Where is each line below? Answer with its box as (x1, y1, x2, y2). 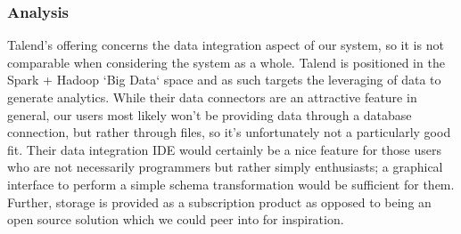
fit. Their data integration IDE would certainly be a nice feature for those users (7, 140, 441, 158)
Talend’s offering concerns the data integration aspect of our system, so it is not (7, 36, 444, 54)
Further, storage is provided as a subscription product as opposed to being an (7, 192, 432, 211)
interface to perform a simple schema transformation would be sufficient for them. (7, 174, 455, 193)
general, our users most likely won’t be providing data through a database (7, 105, 412, 124)
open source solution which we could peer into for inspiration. (7, 210, 344, 229)
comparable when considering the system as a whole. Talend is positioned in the (7, 52, 445, 71)
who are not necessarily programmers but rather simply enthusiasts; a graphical (7, 157, 443, 176)
